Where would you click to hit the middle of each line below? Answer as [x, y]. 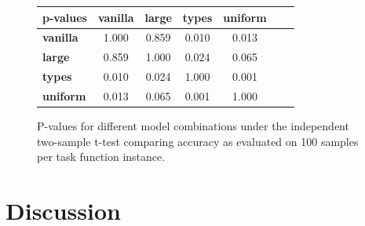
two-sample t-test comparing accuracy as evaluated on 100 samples [198, 141]
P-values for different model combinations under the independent [193, 125]
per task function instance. [101, 157]
